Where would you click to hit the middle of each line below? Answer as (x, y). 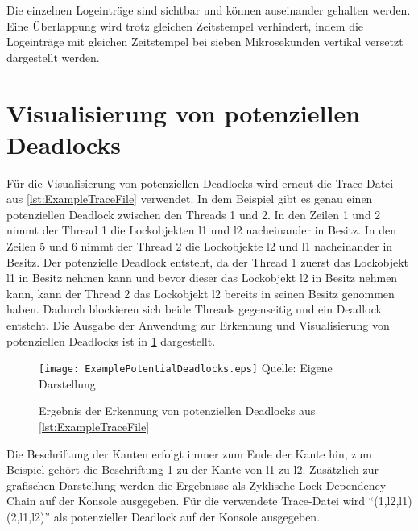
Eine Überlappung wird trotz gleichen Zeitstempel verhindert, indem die (185, 25)
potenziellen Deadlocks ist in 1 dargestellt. (111, 340)
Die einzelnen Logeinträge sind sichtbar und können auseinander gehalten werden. (209, 10)
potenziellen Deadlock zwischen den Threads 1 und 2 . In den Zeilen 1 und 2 (194, 214)
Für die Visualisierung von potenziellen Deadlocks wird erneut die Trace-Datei (200, 183)
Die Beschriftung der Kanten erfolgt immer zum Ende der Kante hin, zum (189, 453)
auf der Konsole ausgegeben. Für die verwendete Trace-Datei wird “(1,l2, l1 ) (226, 501)
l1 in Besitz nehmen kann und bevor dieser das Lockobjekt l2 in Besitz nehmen (202, 278)
